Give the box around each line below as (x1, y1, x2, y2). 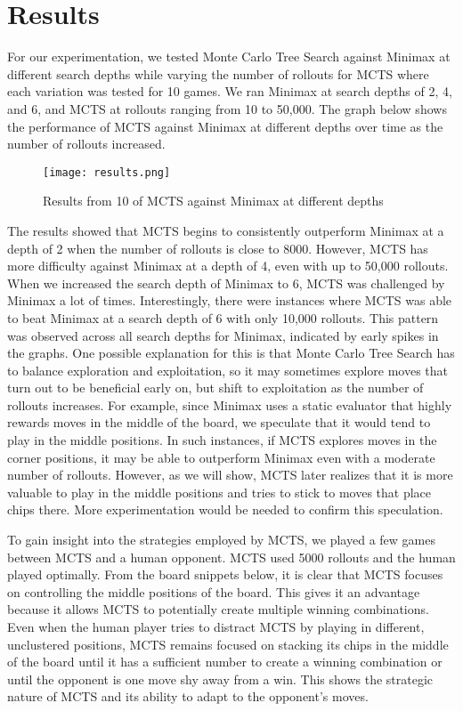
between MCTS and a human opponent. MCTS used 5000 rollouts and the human (7, 547, 456, 566)
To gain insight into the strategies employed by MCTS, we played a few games (7, 530, 435, 549)
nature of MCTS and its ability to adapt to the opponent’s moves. (7, 687, 369, 706)
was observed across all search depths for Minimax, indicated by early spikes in (7, 326, 439, 344)
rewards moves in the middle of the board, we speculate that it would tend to (7, 413, 431, 432)
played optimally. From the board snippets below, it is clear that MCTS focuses (7, 565, 443, 584)
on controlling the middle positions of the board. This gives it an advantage (7, 582, 420, 601)
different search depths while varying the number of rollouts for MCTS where (7, 64, 429, 83)
